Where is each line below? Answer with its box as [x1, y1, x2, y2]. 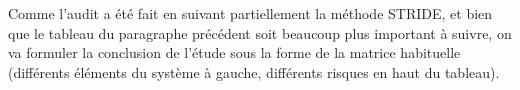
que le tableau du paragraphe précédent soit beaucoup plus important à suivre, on [8, 22, 512, 43]
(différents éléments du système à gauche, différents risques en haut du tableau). [8, 61, 500, 82]
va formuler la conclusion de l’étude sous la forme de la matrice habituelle [8, 42, 461, 63]
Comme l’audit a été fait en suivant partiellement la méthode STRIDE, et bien [8, 3, 493, 23]
